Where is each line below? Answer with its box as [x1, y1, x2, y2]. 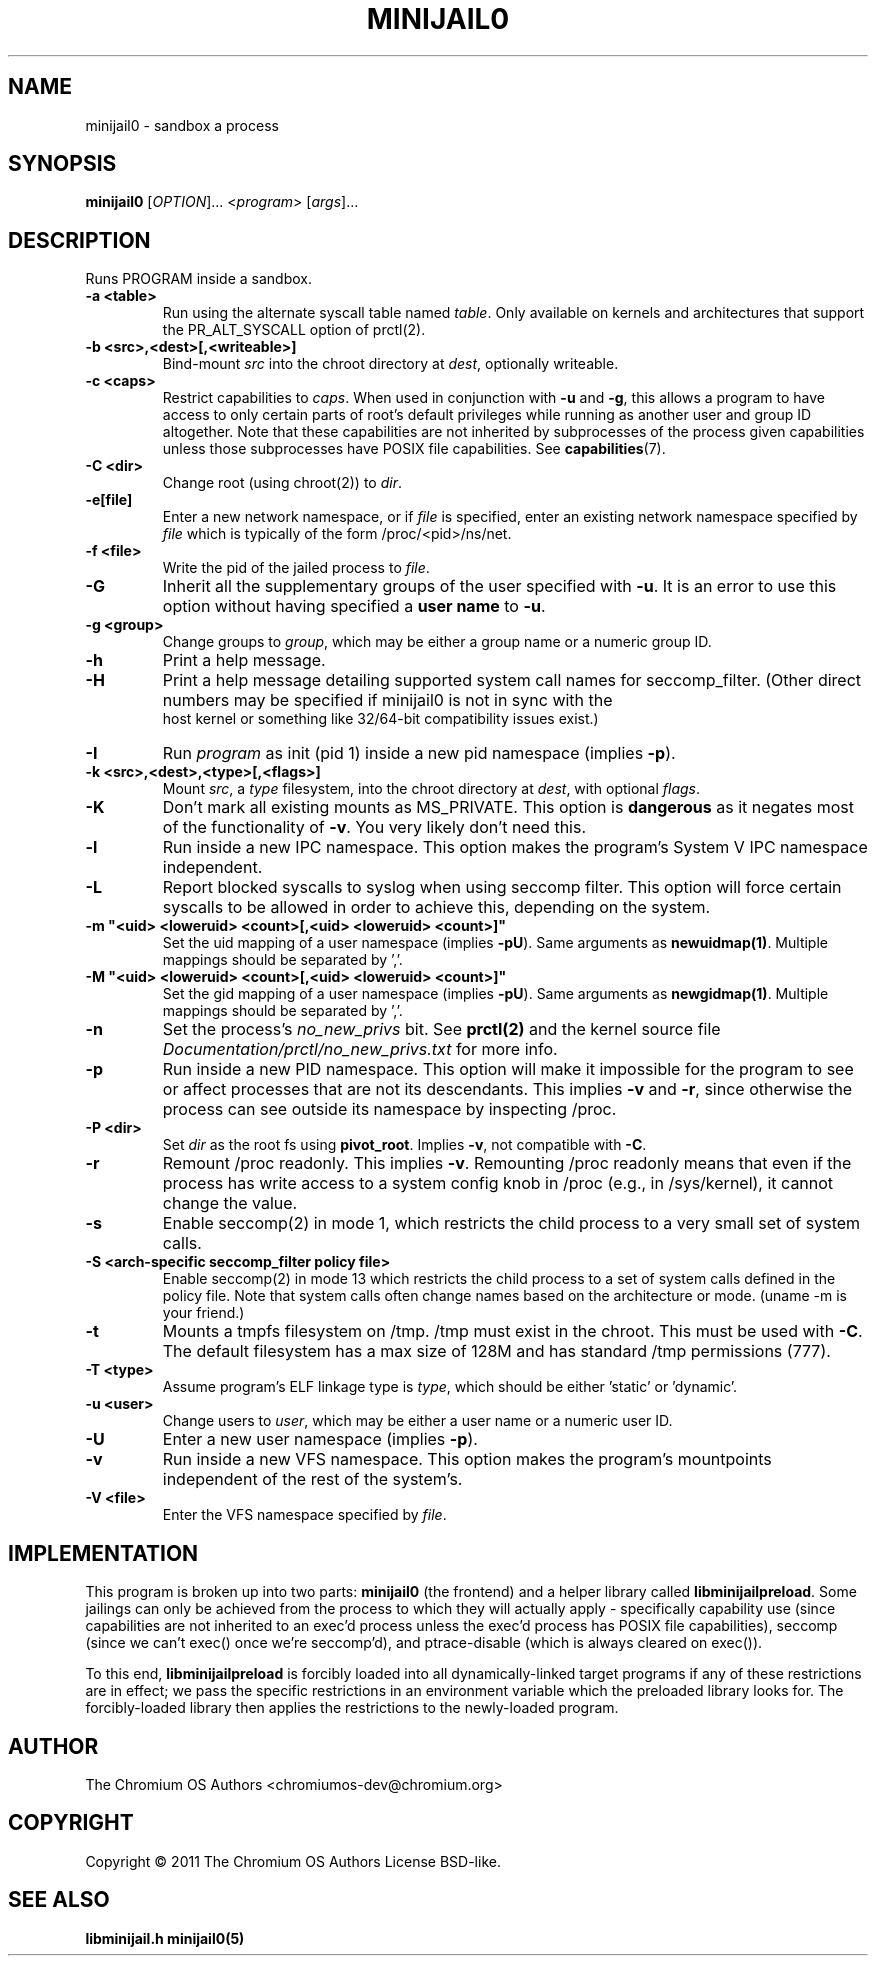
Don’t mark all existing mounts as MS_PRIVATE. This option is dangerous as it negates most [162, 797, 854, 818]
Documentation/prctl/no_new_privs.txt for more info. [162, 1039, 558, 1060]
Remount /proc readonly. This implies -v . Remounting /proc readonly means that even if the [162, 1153, 852, 1174]
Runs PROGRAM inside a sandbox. [85, 270, 312, 288]
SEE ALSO [8, 1887, 110, 1913]
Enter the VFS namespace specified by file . [162, 1506, 447, 1524]
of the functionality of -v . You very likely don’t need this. [162, 817, 587, 838]
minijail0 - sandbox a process [85, 116, 279, 134]
